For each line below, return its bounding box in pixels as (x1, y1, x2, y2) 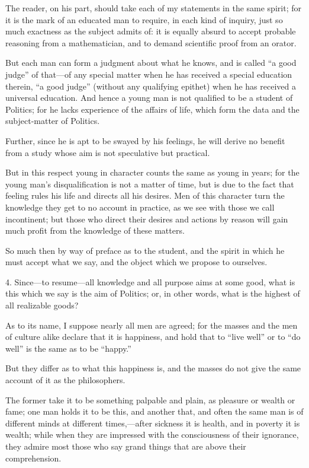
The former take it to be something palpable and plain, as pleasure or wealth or (5, 393, 295, 406)
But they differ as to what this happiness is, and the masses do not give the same (5, 362, 301, 374)
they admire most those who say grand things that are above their (5, 440, 246, 452)
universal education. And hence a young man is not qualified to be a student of (5, 91, 293, 104)
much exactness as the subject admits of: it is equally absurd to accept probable (5, 25, 296, 37)
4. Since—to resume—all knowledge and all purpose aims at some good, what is (5, 275, 295, 288)
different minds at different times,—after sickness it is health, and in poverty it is (5, 416, 300, 429)
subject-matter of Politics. (5, 114, 100, 127)
